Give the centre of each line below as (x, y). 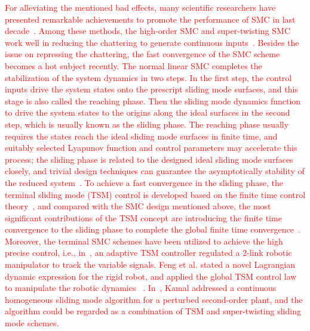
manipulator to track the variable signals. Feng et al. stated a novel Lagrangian (150, 265)
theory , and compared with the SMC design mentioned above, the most (138, 206)
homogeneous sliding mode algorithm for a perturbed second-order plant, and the (154, 299)
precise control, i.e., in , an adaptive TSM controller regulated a (122, 253)
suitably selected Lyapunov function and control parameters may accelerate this (151, 148)
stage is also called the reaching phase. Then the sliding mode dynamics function (153, 100)
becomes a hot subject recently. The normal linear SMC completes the (133, 65)
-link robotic (269, 253)
